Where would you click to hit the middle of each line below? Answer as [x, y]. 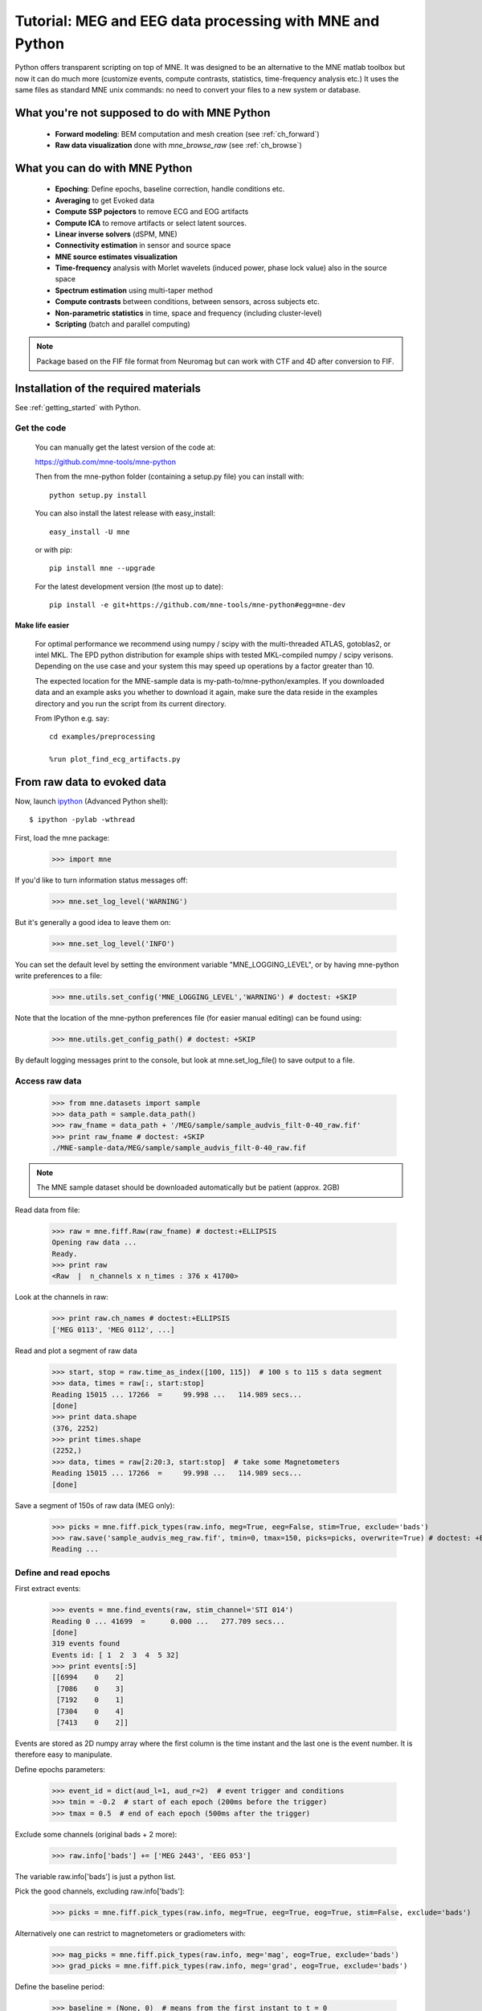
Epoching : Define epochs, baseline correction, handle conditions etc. [170, 189]
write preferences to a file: [59, 976]
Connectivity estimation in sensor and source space [143, 245]
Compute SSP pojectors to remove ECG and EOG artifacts [152, 212]
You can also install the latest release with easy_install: [125, 513]
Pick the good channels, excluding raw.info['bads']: [100, 1891]
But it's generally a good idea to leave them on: [93, 922]
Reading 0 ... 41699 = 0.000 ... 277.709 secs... [168, 1621]
